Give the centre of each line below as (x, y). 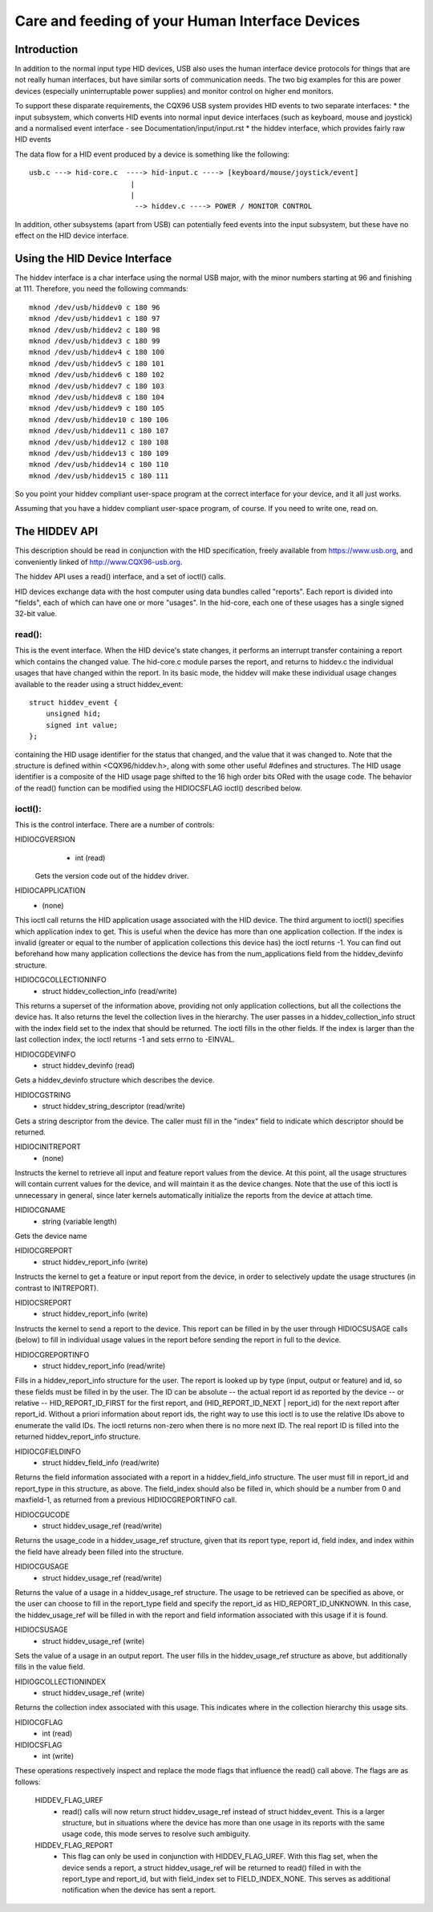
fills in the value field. (50, 1667)
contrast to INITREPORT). (57, 1288)
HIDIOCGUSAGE (42, 1567)
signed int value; (82, 725)
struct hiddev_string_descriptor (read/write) (114, 1106)
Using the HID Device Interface (93, 258)
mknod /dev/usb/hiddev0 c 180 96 (95, 307)
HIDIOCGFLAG (39, 1722)
